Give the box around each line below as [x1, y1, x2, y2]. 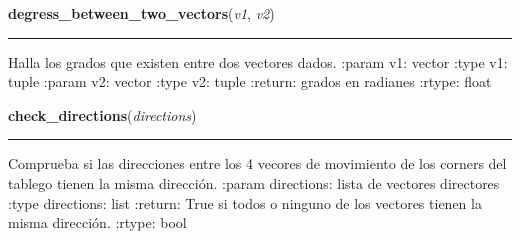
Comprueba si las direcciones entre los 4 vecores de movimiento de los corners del [8, 153, 507, 174]
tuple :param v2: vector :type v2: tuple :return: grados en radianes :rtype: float [8, 71, 492, 92]
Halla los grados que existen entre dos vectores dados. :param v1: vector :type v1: [8, 51, 508, 72]
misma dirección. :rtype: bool [8, 212, 187, 233]
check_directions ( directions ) [8, 104, 197, 125]
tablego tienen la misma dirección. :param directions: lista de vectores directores [8, 172, 500, 193]
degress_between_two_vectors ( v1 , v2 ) [8, 3, 275, 23]
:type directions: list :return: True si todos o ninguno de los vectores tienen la [8, 192, 482, 213]
